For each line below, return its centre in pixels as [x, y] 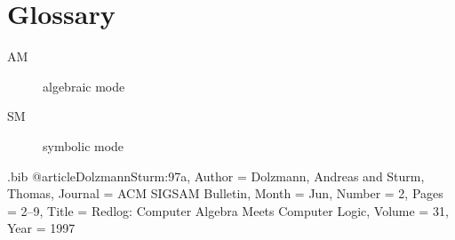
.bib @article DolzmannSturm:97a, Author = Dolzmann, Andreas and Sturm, [216, 176]
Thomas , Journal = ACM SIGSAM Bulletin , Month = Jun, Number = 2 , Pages [225, 193]
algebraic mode [84, 86]
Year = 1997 [41, 228]
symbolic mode [84, 145]
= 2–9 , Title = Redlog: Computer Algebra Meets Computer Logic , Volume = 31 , [228, 210]
